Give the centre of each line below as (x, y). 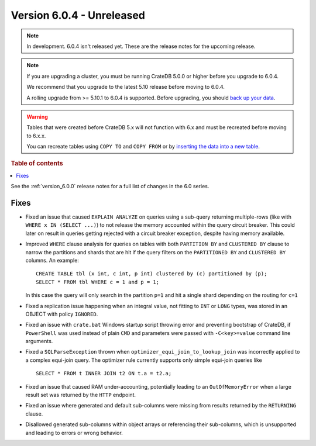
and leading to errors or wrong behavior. (74, 433)
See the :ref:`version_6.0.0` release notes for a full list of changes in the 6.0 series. (110, 186)
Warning (37, 116)
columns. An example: (52, 260)
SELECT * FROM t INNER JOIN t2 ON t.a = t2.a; (104, 374)
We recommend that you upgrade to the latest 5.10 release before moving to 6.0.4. (126, 87)
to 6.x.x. (36, 136)
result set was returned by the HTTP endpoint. (81, 395)
